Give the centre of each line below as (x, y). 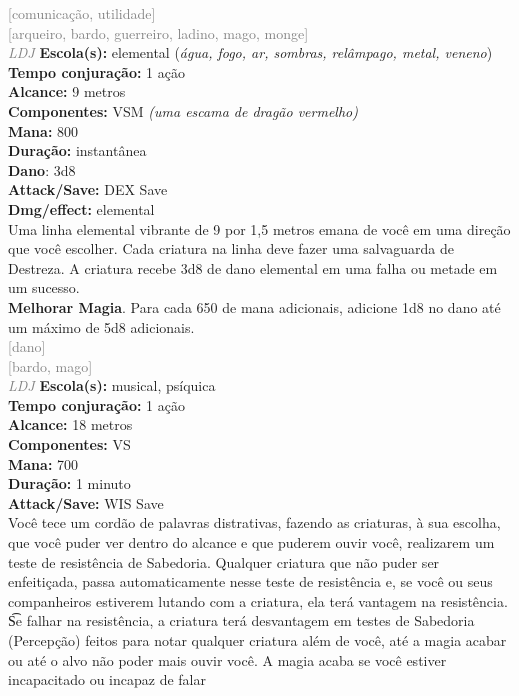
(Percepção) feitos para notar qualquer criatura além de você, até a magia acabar (257, 640)
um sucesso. (44, 287)
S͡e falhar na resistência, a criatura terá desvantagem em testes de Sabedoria (241, 620)
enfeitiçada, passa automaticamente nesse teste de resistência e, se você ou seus (250, 581)
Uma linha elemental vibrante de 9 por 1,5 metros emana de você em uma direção (259, 228)
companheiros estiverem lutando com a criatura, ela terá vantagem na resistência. (258, 600)
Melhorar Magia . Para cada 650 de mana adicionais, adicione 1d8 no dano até (254, 306)
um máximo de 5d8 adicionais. (101, 326)
